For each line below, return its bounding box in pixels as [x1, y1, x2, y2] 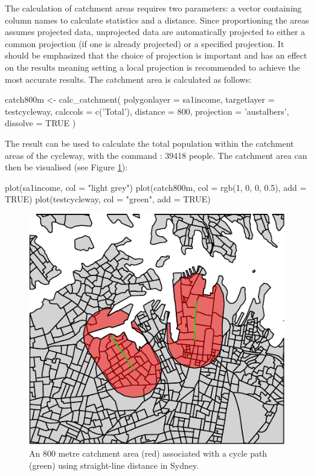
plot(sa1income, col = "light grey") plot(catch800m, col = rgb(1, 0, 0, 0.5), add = [5, 181, 307, 193]
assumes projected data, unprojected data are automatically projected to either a [5, 25, 306, 38]
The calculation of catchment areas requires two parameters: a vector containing [5, 2, 302, 14]
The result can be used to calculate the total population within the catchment [5, 137, 294, 149]
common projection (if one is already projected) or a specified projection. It [5, 37, 284, 50]
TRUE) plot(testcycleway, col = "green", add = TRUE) [5, 193, 211, 205]
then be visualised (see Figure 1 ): [5, 161, 128, 173]
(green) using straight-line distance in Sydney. [29, 458, 199, 471]
